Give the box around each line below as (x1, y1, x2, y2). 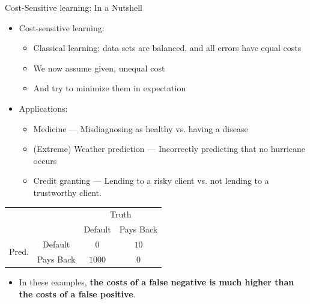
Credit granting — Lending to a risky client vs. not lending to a (33, 174, 269, 187)
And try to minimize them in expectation (33, 82, 186, 94)
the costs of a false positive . (19, 287, 136, 300)
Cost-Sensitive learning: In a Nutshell (5, 1, 142, 13)
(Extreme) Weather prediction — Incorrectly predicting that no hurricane (33, 142, 306, 155)
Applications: (19, 102, 68, 114)
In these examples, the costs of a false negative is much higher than (19, 275, 294, 288)
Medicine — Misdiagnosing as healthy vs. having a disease (33, 122, 248, 135)
